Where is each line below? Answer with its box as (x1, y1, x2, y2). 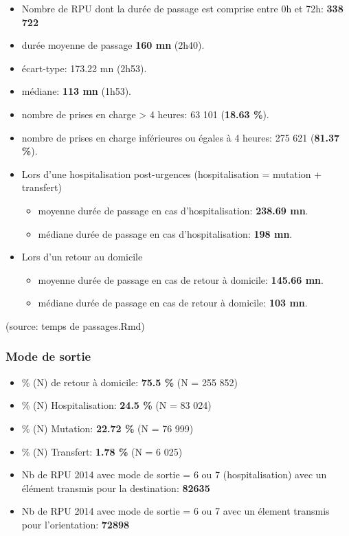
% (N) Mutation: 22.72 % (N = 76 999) (21, 421, 194, 435)
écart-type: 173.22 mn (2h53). (21, 60, 147, 75)
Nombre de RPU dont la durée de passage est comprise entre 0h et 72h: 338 (21, 1, 344, 15)
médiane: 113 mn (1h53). (21, 84, 132, 98)
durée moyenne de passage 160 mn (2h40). (21, 38, 205, 52)
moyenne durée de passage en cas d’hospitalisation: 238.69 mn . (38, 203, 308, 217)
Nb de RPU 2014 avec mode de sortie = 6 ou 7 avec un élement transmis (21, 504, 330, 518)
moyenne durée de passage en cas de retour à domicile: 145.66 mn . (38, 272, 324, 287)
